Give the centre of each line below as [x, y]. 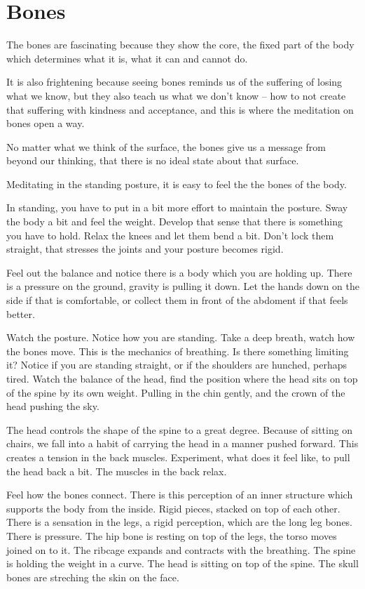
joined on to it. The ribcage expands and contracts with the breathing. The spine [181, 549]
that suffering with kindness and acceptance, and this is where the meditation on [180, 109]
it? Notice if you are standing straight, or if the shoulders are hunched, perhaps [177, 365]
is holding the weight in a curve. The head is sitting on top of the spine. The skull [182, 563]
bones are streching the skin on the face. [93, 577]
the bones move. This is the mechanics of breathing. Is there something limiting [178, 351]
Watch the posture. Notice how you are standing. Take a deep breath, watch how [181, 337]
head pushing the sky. [53, 406]
